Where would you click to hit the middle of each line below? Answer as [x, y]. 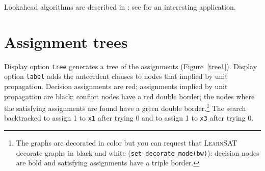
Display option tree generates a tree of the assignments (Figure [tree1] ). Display [131, 66]
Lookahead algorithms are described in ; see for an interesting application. [120, 7]
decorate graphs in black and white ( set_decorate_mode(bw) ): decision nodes [138, 152]
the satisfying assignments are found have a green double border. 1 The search [125, 107]
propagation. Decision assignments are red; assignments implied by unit [116, 86]
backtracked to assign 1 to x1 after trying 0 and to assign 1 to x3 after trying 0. [129, 118]
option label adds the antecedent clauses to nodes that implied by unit [116, 76]
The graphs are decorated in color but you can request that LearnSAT [127, 143]
